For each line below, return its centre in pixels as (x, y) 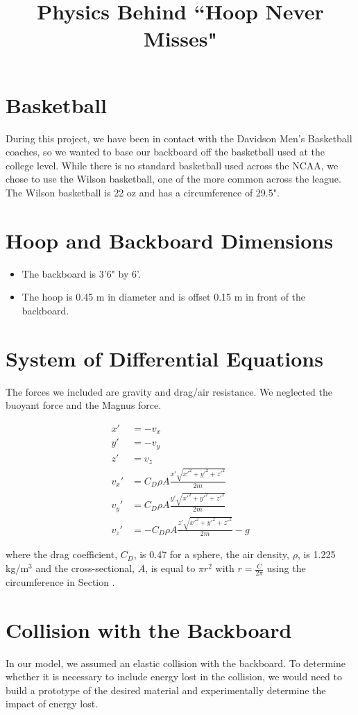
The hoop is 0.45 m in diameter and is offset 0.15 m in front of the (164, 297)
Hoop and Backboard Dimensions (169, 240)
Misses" (180, 39)
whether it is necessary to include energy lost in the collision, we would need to (174, 676)
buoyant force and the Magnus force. (84, 405)
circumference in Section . (60, 581)
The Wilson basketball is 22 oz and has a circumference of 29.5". (143, 192)
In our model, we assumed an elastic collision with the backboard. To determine (176, 663)
